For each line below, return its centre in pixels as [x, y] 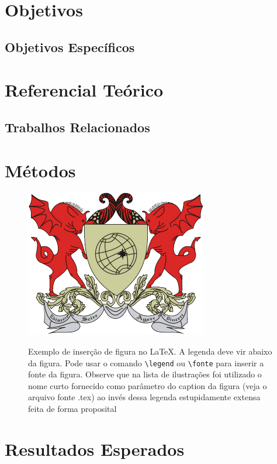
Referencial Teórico [84, 90]
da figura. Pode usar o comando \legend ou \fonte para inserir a [146, 362]
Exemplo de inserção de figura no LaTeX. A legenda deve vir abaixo [150, 351]
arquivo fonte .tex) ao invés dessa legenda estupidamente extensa [144, 397]
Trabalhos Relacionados [77, 127]
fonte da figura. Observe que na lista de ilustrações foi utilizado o [145, 374]
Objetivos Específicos [70, 47]
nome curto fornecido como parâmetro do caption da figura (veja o [148, 385]
